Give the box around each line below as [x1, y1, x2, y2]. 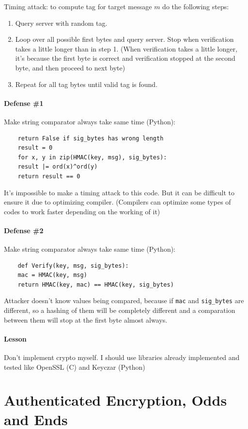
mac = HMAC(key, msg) [17, 272, 87, 279]
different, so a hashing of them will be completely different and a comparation [4, 305, 235, 315]
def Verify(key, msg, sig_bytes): [17, 262, 129, 269]
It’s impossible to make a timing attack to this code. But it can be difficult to [4, 187, 235, 197]
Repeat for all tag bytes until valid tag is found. [15, 79, 158, 89]
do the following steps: [162, 1, 229, 11]
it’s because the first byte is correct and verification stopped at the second [15, 53, 235, 63]
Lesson [4, 333, 27, 343]
